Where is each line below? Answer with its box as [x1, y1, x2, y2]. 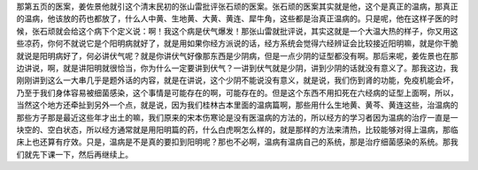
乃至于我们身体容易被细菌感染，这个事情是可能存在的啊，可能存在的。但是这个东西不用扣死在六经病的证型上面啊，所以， [16, 87, 459, 98]
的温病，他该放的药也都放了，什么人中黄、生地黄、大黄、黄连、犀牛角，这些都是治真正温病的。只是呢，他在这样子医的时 [16, 13, 459, 24]
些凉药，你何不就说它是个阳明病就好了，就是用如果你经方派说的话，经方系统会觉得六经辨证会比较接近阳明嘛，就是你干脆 [16, 38, 459, 48]
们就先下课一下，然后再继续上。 [16, 149, 133, 159]
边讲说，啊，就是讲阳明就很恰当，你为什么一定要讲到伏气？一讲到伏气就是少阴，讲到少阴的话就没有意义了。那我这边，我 [16, 63, 459, 73]
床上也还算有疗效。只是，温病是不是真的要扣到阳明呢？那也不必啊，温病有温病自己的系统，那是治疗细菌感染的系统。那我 [16, 137, 459, 147]
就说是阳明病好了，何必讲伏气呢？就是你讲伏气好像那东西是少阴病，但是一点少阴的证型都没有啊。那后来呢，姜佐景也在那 [16, 50, 459, 61]
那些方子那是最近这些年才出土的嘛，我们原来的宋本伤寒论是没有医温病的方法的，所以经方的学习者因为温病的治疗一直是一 [16, 112, 459, 122]
